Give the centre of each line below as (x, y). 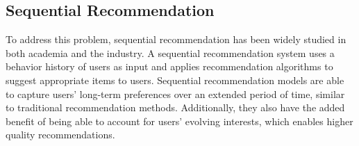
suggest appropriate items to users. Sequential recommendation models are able (175, 80)
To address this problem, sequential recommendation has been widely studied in (176, 39)
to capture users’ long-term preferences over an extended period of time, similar (175, 94)
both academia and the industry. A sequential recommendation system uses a (170, 52)
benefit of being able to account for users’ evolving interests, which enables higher (179, 121)
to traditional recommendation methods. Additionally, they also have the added (175, 107)
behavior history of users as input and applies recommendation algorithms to (169, 66)
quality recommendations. (60, 135)
